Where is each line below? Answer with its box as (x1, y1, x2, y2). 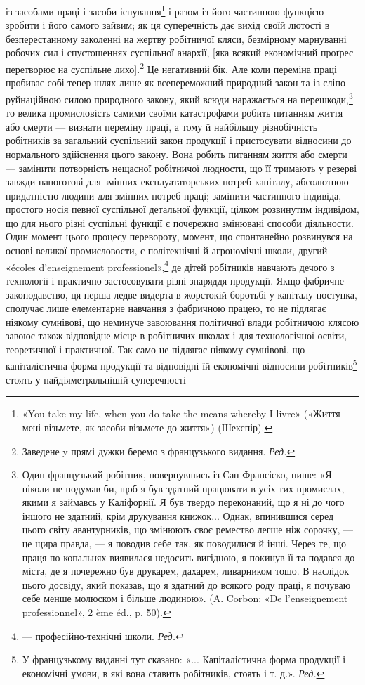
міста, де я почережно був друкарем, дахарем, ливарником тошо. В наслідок (22, 563, 350, 578)
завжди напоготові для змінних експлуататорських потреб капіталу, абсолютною (6, 174, 349, 189)
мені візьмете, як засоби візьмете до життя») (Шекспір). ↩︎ (22, 419, 273, 434)
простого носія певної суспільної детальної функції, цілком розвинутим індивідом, (6, 202, 359, 216)
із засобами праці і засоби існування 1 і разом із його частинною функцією (6, 2, 324, 18)
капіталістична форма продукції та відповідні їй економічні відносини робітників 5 (6, 356, 357, 373)
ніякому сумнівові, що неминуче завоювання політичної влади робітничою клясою (6, 314, 359, 329)
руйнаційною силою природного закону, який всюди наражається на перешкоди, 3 (6, 89, 353, 106)
